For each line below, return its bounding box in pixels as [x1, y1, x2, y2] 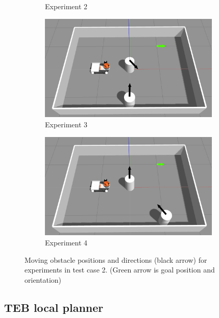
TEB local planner [4, 299, 104, 315]
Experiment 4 [45, 237, 88, 247]
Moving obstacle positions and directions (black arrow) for [25, 254, 207, 265]
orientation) [25, 274, 62, 285]
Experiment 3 [45, 119, 88, 129]
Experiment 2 [45, 1, 88, 11]
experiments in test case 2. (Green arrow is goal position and [25, 264, 215, 275]
